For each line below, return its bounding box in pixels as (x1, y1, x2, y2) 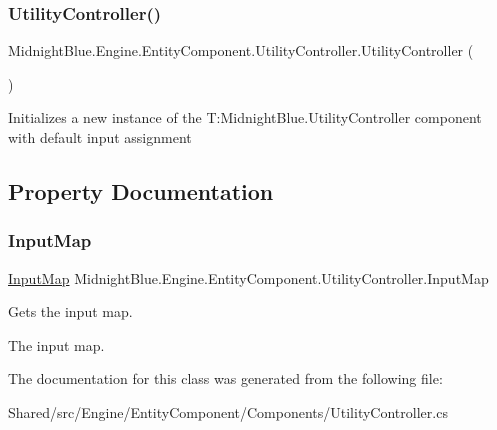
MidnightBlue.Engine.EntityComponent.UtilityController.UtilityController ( (8, 40, 474, 61)
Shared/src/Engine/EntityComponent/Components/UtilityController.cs (8, 401, 448, 422)
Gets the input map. (8, 301, 133, 322)
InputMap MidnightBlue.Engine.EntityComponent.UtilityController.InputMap (8, 267, 489, 288)
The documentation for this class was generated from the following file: (8, 368, 443, 389)
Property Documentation (8, 175, 274, 206)
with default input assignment (8, 127, 192, 147)
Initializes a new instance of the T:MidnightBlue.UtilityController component (8, 107, 482, 128)
